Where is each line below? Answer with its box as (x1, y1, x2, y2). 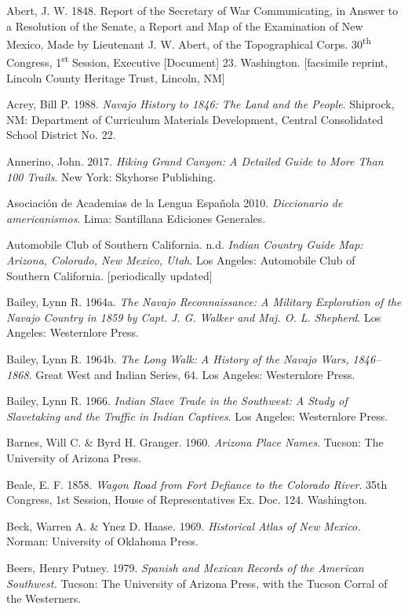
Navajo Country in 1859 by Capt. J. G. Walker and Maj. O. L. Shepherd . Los (6, 308, 381, 325)
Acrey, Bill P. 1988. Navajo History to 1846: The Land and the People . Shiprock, (6, 96, 395, 112)
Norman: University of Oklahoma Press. (6, 533, 199, 549)
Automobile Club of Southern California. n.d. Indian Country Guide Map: (6, 236, 363, 253)
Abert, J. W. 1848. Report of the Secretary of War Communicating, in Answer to (6, 2, 399, 18)
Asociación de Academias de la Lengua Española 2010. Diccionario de (6, 195, 343, 211)
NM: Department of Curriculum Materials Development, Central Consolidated (6, 111, 384, 127)
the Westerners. (6, 590, 82, 607)
